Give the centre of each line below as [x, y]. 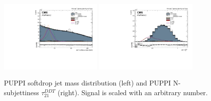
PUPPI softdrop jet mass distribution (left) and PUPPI [87, 83]
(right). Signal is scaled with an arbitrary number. [133, 93]
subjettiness [21, 93]
